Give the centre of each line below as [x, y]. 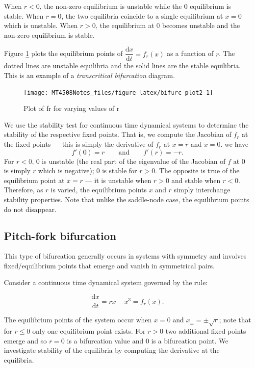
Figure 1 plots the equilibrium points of [63, 53]
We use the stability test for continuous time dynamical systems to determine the [126, 124]
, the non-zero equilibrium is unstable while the [111, 6]
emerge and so [25, 340]
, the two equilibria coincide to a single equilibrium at [142, 15]
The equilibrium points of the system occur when [78, 320]
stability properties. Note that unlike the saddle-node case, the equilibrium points [127, 199]
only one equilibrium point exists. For [89, 331]
